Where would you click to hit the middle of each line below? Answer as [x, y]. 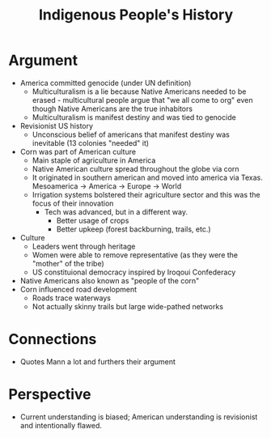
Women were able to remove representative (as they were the [135, 255]
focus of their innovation [73, 203]
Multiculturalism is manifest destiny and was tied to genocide [134, 117]
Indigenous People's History [136, 15]
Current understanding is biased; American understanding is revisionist [139, 417]
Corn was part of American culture [78, 151]
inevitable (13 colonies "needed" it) [91, 142]
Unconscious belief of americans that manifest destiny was [131, 134]
